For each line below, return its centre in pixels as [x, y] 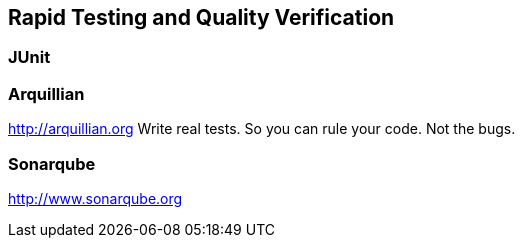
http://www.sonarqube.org [95, 198]
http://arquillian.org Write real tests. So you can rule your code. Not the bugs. [262, 129]
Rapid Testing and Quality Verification [201, 17]
